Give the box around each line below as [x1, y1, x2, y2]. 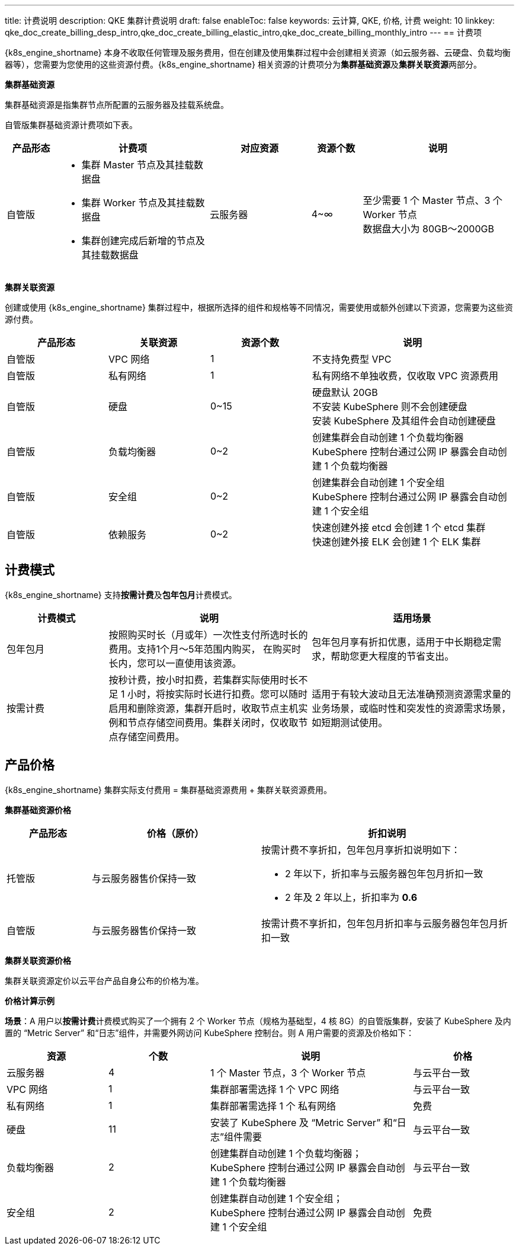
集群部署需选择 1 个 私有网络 [210, 1099, 337, 1112]
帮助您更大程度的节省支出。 [331, 650, 454, 662]
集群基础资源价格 [5, 804, 71, 815]
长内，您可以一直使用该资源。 [108, 657, 242, 669]
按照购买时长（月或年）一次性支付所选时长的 [108, 628, 308, 641]
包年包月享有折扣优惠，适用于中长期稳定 [312, 635, 492, 648]
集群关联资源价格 [5, 955, 71, 966]
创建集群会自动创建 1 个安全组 [312, 477, 445, 488]
